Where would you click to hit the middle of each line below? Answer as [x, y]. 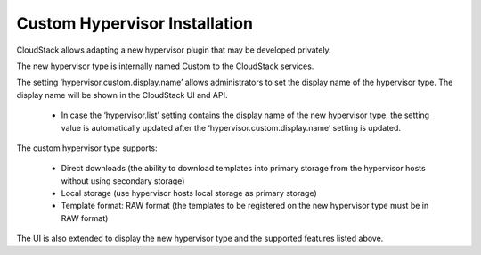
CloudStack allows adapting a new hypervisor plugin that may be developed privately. [174, 50]
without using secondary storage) [123, 181]
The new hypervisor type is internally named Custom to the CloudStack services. [165, 66]
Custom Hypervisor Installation [135, 23]
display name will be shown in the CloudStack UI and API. [122, 95]
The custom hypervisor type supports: [87, 148]
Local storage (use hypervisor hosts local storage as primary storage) [189, 193]
